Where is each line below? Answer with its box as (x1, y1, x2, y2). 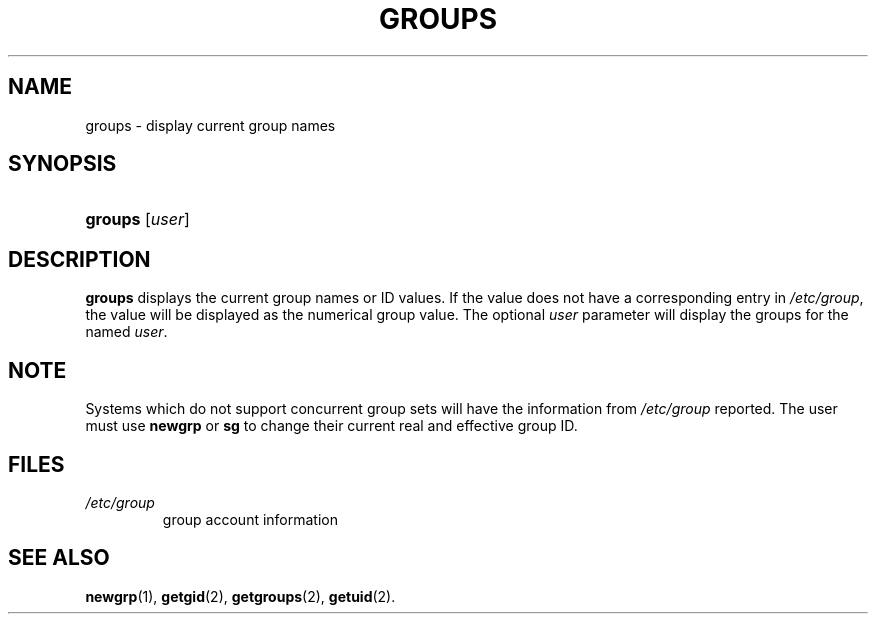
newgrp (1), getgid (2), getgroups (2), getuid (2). (85, 587, 396, 605)
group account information (162, 510, 339, 528)
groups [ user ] (85, 209, 190, 230)
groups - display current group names (85, 116, 336, 134)
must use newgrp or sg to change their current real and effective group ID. (85, 417, 578, 435)
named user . (85, 323, 168, 341)
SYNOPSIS (8, 151, 117, 177)
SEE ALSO (8, 545, 110, 571)
